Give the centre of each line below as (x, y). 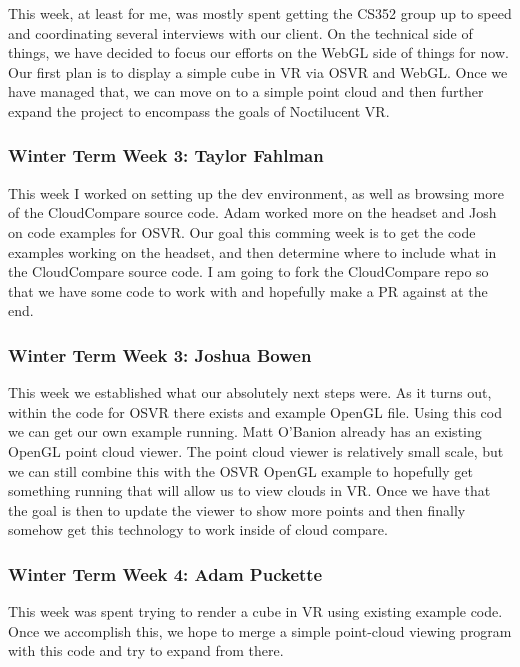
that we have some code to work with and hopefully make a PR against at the (248, 290)
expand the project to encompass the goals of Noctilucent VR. (199, 110)
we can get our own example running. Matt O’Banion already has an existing (245, 431)
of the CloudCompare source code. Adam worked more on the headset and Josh (252, 212)
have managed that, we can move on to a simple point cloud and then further (246, 91)
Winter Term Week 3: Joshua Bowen (160, 354)
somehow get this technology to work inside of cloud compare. (198, 529)
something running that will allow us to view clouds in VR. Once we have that (249, 490)
